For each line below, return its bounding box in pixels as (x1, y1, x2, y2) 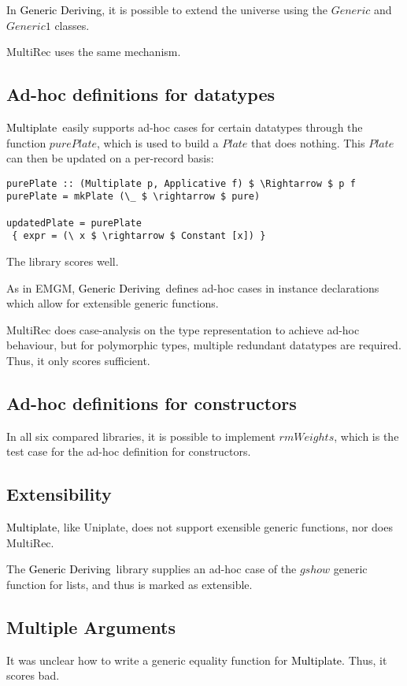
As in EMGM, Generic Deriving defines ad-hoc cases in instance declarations (6, 279, 379, 296)
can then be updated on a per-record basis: (6, 150, 214, 166)
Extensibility (6, 482, 112, 506)
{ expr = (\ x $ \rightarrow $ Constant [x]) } (12, 230, 266, 242)
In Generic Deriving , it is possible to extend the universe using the (6, 2, 327, 17)
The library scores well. (6, 253, 119, 270)
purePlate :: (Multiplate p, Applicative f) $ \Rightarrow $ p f (6, 177, 356, 189)
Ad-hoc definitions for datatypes (6, 82, 276, 106)
